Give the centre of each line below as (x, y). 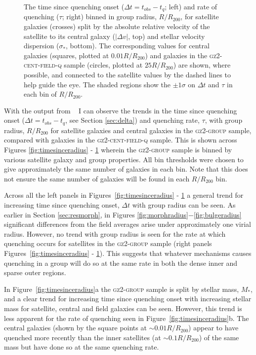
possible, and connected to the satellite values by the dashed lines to (127, 75)
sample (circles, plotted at (103, 65)
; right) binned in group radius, (109, 17)
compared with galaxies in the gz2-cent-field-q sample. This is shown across (121, 140)
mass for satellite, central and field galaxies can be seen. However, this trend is (123, 308)
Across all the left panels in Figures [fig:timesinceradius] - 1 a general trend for (124, 195)
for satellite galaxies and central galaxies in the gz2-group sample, (151, 130)
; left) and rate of (191, 6)
